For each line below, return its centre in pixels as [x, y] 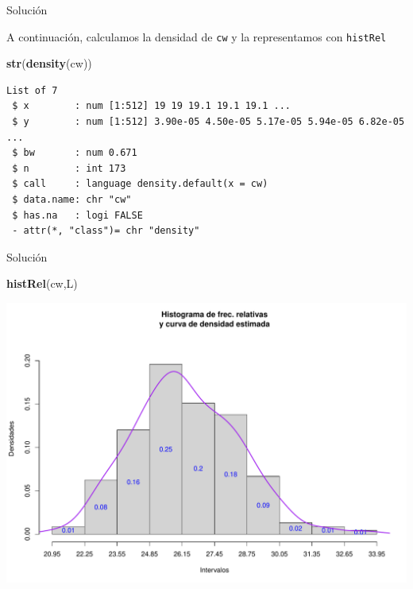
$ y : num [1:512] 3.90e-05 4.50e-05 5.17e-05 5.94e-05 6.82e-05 [208, 122]
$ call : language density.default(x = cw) [140, 184]
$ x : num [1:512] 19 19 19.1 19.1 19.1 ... [151, 106]
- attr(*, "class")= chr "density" [106, 231]
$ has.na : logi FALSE [77, 215]
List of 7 [32, 90]
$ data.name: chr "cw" [72, 200]
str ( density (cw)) [49, 63]
